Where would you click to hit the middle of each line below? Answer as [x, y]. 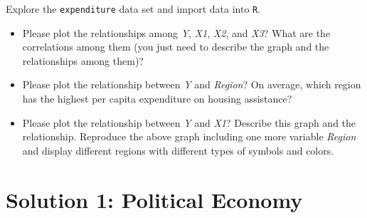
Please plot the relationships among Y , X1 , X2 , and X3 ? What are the [176, 32]
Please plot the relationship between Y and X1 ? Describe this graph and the [189, 122]
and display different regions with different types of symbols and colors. [178, 150]
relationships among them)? [83, 60]
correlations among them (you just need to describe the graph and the [176, 47]
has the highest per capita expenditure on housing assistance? [157, 99]
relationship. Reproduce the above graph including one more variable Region [189, 136]
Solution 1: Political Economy [154, 199]
